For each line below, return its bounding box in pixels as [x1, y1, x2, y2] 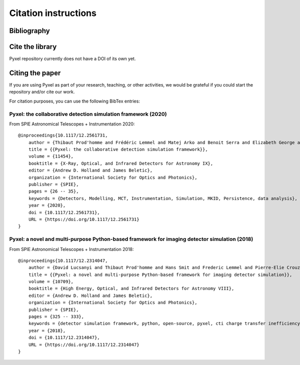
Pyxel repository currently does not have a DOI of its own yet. [9, 55, 136, 62]
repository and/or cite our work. [9, 89, 75, 95]
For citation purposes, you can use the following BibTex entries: [9, 98, 140, 104]
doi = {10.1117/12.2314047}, [28, 335, 100, 340]
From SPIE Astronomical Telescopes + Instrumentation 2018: [9, 246, 134, 252]
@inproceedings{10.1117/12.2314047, [18, 257, 108, 263]
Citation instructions [9, 7, 97, 18]
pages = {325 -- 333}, [28, 314, 84, 319]
